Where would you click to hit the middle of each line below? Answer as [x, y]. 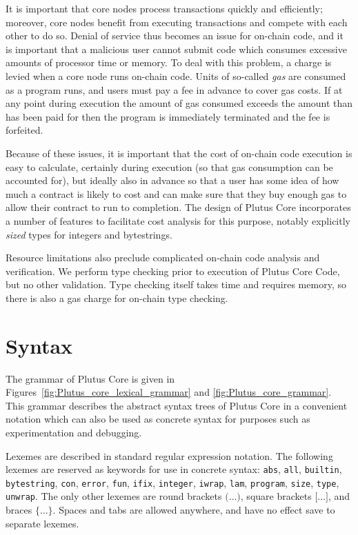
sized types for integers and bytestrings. [89, 234]
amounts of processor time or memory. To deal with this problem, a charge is [169, 62]
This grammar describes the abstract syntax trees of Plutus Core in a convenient [177, 405]
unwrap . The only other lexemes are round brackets [114, 496]
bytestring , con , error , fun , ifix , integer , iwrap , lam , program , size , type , [172, 482]
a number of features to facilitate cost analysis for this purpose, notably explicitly [178, 220]
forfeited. [24, 130]
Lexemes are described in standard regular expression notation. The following [169, 455]
